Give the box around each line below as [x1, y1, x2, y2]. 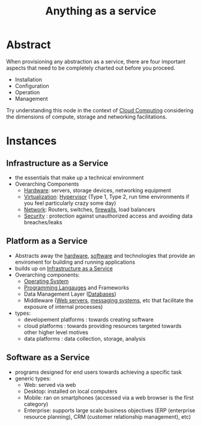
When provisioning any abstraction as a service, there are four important [6, 58, 186, 65]
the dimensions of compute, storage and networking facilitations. [6, 113, 167, 120]
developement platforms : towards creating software [23, 315, 154, 323]
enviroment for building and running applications [14, 258, 136, 266]
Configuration [14, 82, 49, 90]
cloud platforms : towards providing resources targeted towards [23, 322, 182, 329]
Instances [6, 134, 57, 148]
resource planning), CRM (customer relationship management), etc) [23, 413, 191, 420]
